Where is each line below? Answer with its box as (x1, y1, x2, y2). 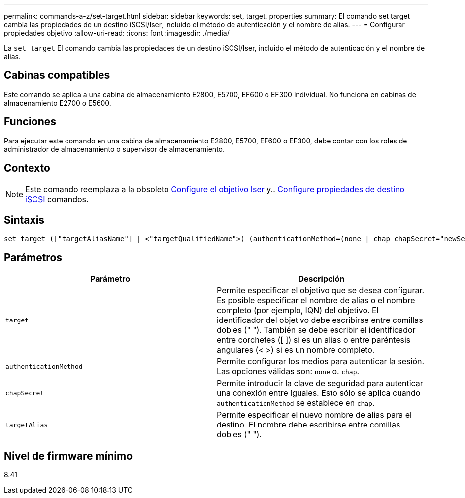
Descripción (298, 274, 345, 284)
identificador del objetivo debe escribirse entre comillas (217, 315, 423, 325)
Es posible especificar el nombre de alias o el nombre (217, 295, 415, 306)
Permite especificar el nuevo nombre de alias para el (217, 410, 412, 420)
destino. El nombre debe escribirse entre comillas (217, 420, 400, 430)
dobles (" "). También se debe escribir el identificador (217, 325, 416, 335)
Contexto (4, 162, 50, 175)
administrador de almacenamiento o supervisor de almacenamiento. (4, 144, 225, 153)
